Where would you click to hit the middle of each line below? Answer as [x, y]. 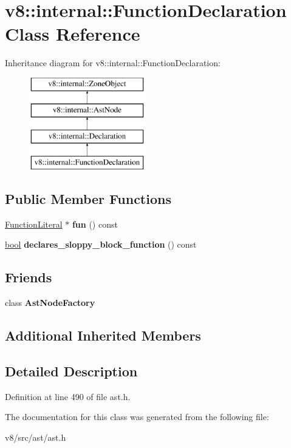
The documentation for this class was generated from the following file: [137, 417]
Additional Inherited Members [103, 335]
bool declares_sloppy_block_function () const [101, 244]
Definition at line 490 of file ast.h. [68, 396]
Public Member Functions [88, 199]
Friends [29, 277]
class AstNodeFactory [50, 303]
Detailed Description [71, 371]
